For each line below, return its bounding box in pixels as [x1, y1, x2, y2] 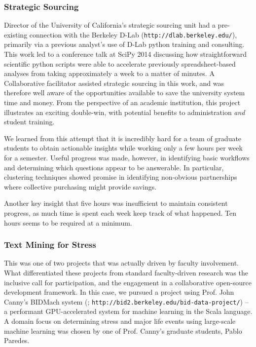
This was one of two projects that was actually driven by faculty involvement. [4, 258, 239, 268]
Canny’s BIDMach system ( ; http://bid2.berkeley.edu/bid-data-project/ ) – [4, 296, 249, 307]
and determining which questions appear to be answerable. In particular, [4, 162, 224, 172]
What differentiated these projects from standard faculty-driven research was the [4, 267, 248, 277]
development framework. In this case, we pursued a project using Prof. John [4, 287, 234, 297]
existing [4, 29, 28, 39]
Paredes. [4, 335, 30, 346]
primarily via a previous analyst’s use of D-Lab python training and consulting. [4, 39, 245, 49]
